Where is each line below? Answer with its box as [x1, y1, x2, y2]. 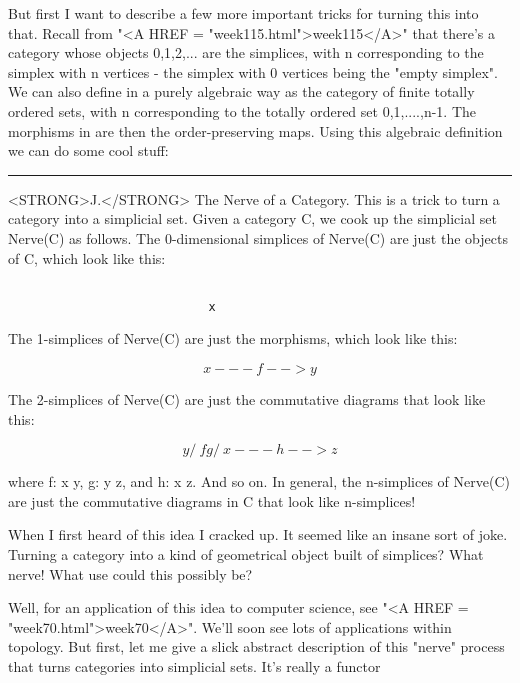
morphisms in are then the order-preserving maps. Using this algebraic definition [8, 120, 503, 141]
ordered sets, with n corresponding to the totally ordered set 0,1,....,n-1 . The [8, 100, 477, 121]
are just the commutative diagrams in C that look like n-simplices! [8, 490, 416, 511]
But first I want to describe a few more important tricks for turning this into [8, 3, 479, 23]
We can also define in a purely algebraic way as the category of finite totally [8, 81, 475, 102]
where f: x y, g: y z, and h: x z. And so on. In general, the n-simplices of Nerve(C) [8, 471, 510, 492]
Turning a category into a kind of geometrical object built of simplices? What [8, 544, 484, 564]
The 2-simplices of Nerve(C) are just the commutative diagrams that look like [8, 389, 486, 410]
